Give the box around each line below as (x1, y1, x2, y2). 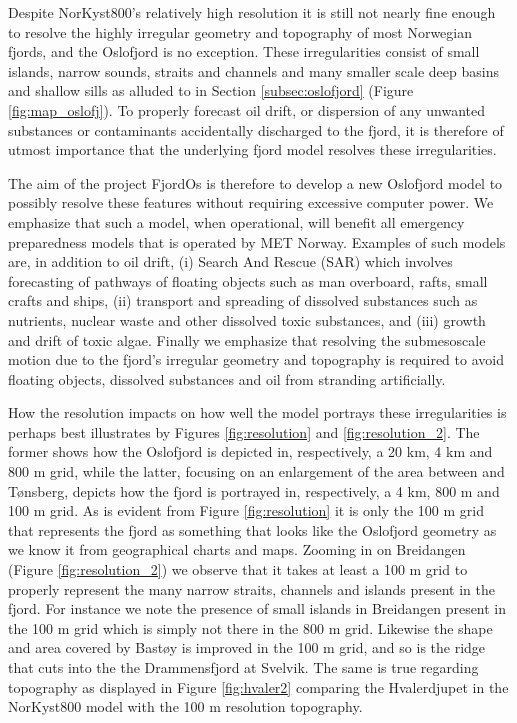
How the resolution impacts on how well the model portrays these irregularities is (8, 402, 507, 423)
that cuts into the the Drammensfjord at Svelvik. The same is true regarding (8, 657, 479, 677)
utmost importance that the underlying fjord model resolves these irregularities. (8, 139, 497, 160)
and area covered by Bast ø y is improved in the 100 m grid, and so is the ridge (8, 637, 486, 658)
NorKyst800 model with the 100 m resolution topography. (8, 696, 363, 717)
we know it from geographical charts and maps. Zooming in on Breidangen (8, 539, 466, 560)
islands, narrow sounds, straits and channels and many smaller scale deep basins (8, 60, 499, 81)
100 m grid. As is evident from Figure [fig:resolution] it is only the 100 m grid (8, 500, 484, 521)
